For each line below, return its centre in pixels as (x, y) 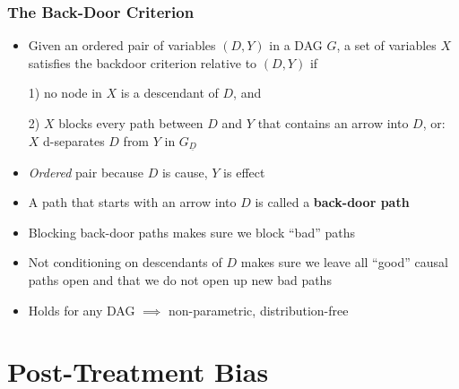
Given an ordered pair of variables (122, 45)
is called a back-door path (332, 202)
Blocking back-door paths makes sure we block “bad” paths (191, 232)
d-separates (74, 140)
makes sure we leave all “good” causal (344, 262)
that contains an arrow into (333, 123)
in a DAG (296, 45)
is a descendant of (169, 93)
